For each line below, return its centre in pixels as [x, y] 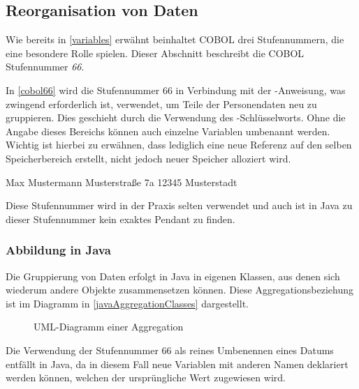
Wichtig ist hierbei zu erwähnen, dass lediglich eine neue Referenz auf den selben [179, 145]
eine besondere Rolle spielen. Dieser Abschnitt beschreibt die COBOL [155, 53]
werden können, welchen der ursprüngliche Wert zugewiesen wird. [146, 377]
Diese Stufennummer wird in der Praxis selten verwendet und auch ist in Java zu [179, 205]
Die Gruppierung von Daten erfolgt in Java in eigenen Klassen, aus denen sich [173, 276]
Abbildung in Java [58, 250]
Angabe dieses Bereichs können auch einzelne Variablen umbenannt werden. [168, 131]
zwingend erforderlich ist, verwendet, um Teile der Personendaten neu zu [161, 104]
